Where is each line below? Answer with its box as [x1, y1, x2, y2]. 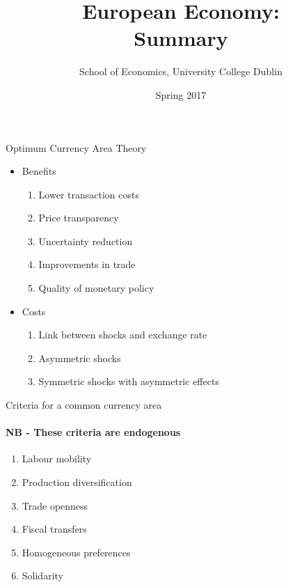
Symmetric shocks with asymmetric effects [38, 374, 219, 389]
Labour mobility [22, 451, 92, 466]
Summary [134, 24, 228, 52]
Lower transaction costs [38, 187, 139, 201]
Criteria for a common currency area [6, 398, 162, 412]
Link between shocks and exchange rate [38, 327, 207, 342]
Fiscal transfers [22, 522, 87, 536]
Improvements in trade [38, 257, 136, 272]
